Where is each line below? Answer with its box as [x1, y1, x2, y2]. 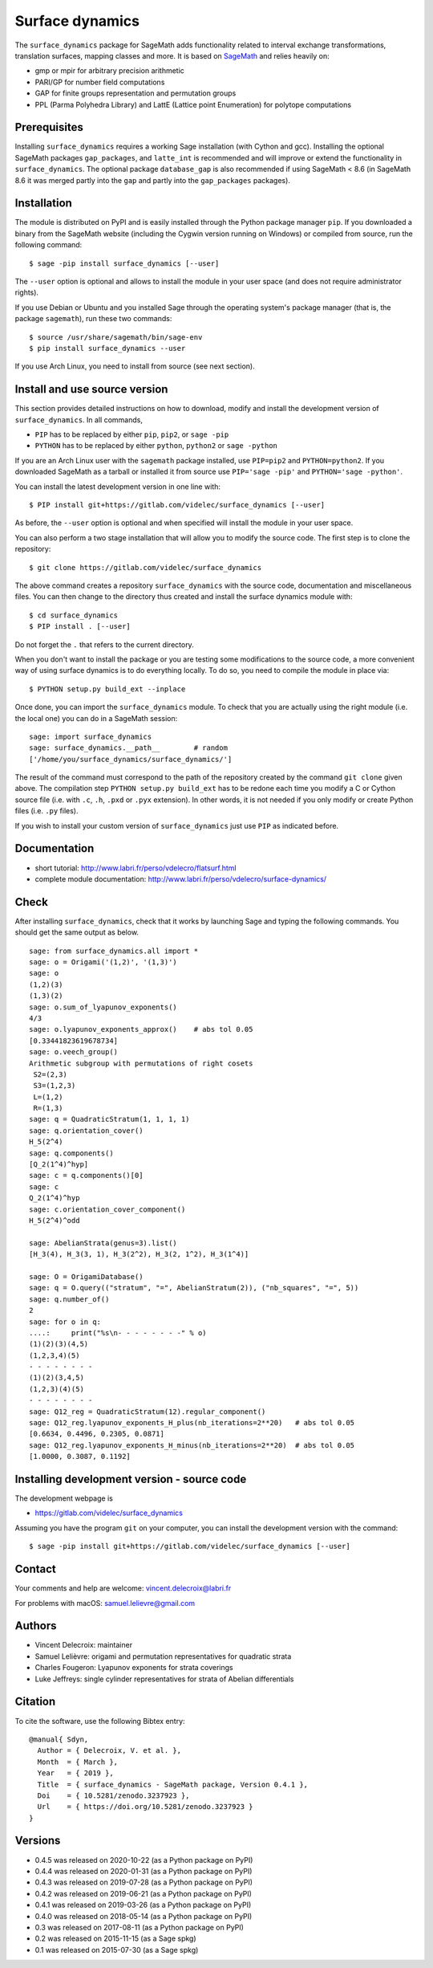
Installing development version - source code [14, 1473, 247, 1485]
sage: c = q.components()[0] [29, 1171, 144, 1180]
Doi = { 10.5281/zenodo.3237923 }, [37, 1791, 190, 1800]
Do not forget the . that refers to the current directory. [14, 639, 194, 650]
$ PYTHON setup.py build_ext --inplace [29, 684, 186, 694]
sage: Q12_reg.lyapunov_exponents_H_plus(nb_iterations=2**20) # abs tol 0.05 [29, 1418, 355, 1428]
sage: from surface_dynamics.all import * [29, 946, 199, 955]
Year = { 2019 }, [37, 1769, 114, 1778]
